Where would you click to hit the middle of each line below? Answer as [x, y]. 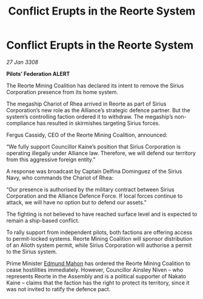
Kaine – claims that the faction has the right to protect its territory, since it [98, 283]
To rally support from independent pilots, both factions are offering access [99, 232]
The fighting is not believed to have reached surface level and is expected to [102, 214]
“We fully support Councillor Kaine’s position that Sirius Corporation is [94, 146]
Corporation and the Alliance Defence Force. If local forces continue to [95, 196]
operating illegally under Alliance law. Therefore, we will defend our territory [101, 153]
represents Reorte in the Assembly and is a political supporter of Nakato [96, 276]
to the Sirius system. [32, 251]
